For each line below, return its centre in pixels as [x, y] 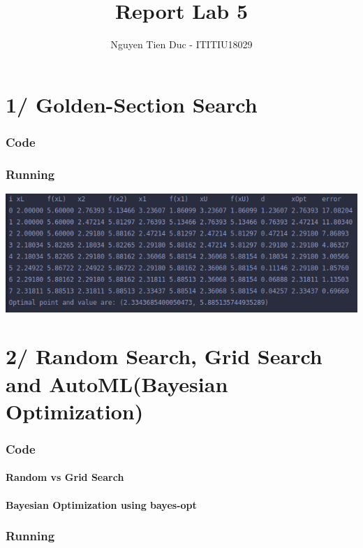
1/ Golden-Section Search [132, 104]
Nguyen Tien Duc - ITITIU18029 [181, 44]
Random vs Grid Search [65, 477]
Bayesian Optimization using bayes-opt [101, 504]
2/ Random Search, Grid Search [164, 356]
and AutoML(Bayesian [117, 383]
